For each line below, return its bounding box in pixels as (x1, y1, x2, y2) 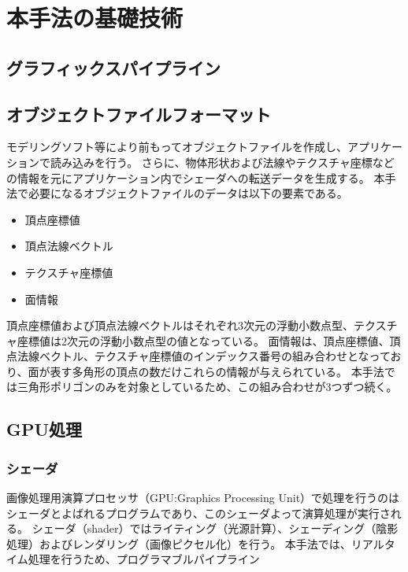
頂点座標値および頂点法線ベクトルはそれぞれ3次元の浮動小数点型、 (6, 317, 354, 334)
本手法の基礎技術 (6, 2, 184, 34)
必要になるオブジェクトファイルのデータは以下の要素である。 (28, 185, 348, 201)
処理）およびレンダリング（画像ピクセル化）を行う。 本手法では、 (6, 535, 351, 552)
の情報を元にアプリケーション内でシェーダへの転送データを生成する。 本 (6, 169, 385, 186)
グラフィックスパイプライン (6, 55, 221, 79)
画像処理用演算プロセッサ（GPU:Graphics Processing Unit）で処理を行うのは (6, 489, 400, 506)
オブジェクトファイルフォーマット (6, 101, 271, 126)
